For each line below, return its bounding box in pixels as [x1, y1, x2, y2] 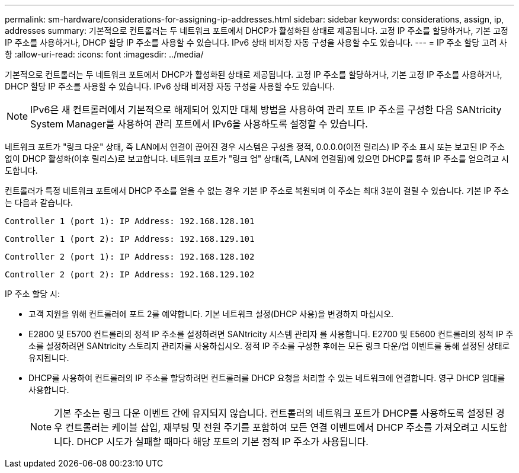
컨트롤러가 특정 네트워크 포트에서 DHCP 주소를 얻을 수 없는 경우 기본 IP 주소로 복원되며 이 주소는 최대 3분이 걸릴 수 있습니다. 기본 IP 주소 [5, 186, 509, 196]
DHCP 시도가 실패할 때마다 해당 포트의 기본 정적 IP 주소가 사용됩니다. [76, 436, 369, 448]
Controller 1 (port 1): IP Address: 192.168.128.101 [5, 216, 255, 226]
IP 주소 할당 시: [5, 289, 60, 299]
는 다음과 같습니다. [5, 197, 73, 207]
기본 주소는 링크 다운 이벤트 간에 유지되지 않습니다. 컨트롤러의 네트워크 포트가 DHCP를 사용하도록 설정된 [54, 407, 494, 419]
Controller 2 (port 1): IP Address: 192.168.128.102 [5, 252, 255, 261]
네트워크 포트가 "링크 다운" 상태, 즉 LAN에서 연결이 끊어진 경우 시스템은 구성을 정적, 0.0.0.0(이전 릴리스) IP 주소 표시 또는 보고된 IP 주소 [5, 142, 505, 152]
